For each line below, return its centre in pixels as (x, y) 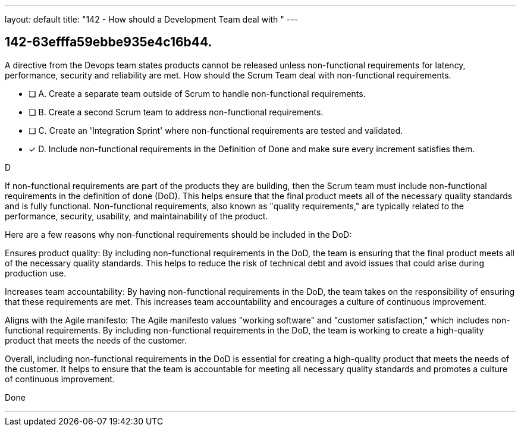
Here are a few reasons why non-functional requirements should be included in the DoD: (178, 234)
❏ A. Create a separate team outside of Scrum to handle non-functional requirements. (197, 93)
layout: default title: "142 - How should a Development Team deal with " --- (152, 19)
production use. (36, 273)
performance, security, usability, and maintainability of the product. (136, 216)
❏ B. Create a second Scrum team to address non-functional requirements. (176, 112)
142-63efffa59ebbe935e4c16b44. (109, 42)
